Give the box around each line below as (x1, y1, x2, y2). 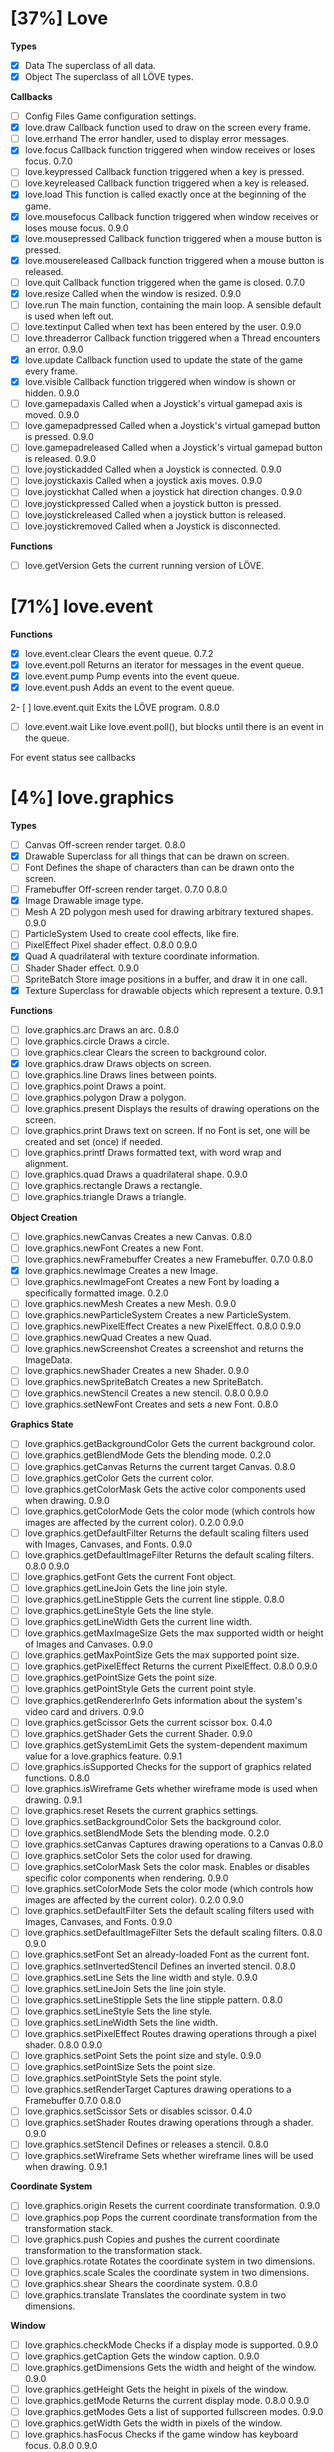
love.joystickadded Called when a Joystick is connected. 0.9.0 (24, 463, 282, 476)
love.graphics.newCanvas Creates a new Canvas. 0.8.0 (24, 1230, 253, 1242)
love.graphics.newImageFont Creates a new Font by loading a (24, 1275, 280, 1287)
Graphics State (10, 1418, 74, 1431)
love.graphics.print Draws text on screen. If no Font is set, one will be (24, 1125, 311, 1137)
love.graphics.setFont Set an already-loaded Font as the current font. (24, 1948, 310, 1961)
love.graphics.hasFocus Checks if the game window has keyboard (24, 2428, 299, 2441)
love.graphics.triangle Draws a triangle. (24, 1191, 187, 1203)
